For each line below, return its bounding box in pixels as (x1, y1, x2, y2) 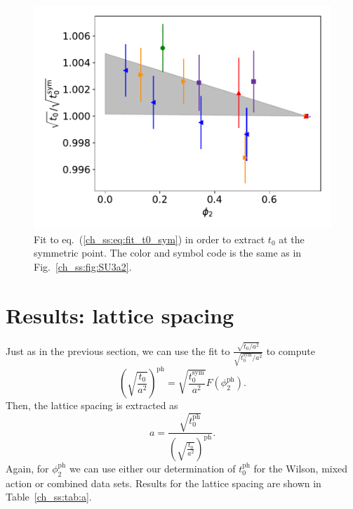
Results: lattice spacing (6, 300, 234, 329)
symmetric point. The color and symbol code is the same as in (34, 245, 302, 260)
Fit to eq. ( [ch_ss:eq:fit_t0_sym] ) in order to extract (34, 231, 265, 246)
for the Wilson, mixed (253, 460, 348, 475)
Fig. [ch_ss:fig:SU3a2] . (34, 259, 132, 273)
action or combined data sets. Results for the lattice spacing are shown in (6, 475, 321, 490)
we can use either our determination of (69, 460, 236, 475)
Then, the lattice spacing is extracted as (6, 398, 178, 413)
